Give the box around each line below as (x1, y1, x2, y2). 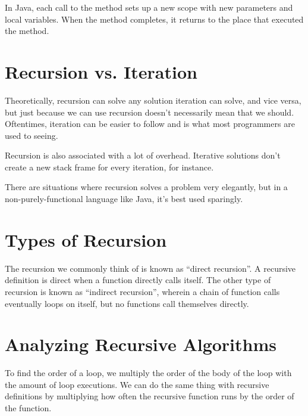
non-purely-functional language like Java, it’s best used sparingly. (5, 193, 243, 205)
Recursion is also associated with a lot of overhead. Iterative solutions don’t (5, 149, 281, 162)
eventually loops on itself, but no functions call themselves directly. (5, 297, 249, 309)
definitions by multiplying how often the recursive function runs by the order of (5, 390, 294, 402)
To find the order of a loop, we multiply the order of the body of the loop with (5, 367, 292, 379)
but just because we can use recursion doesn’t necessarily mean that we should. (5, 105, 294, 118)
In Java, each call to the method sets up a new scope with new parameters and (5, 1, 293, 13)
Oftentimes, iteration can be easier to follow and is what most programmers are (5, 117, 295, 130)
